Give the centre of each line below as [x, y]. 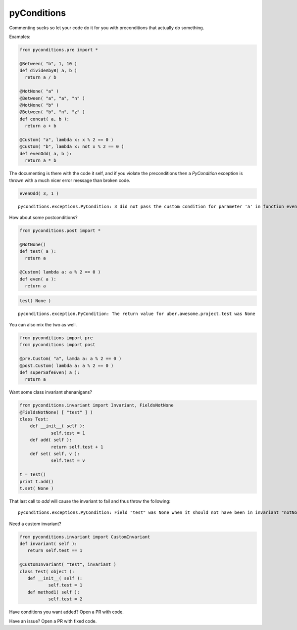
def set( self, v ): [55, 454]
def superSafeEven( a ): [50, 372]
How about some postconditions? [43, 217]
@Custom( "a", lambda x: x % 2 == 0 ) [67, 140]
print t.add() [37, 481]
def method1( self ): [54, 592]
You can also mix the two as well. [43, 324]
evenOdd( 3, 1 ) [39, 193]
